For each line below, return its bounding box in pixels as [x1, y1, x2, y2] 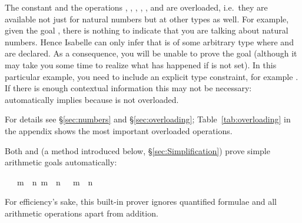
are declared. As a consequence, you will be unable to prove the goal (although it [5, 47, 297, 59]
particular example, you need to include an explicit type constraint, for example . [5, 70, 298, 82]
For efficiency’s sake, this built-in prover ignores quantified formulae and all [5, 195, 277, 208]
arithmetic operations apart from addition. [5, 207, 158, 219]
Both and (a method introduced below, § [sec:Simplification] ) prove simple [5, 144, 270, 157]
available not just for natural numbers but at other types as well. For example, [5, 12, 289, 25]
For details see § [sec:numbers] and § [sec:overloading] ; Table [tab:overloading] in [5, 113, 291, 125]
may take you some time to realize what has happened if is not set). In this [5, 58, 277, 71]
